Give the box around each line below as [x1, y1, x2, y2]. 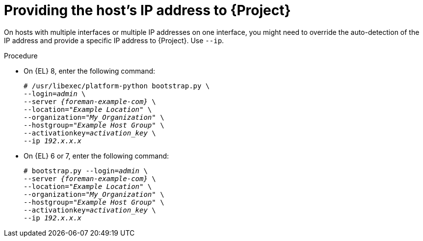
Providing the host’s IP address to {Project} [4, 2, 291, 19]
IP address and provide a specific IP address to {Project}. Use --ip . [4, 36, 224, 45]
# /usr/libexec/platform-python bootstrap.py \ [24, 81, 210, 90]
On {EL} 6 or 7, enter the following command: [24, 151, 169, 160]
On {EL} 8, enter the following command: [24, 66, 156, 75]
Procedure [4, 51, 38, 60]
